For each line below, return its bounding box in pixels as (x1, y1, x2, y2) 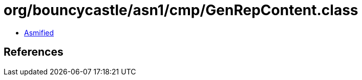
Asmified (24, 28, 54, 37)
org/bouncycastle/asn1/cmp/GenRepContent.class (4, 2, 358, 19)
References (4, 46, 63, 59)
